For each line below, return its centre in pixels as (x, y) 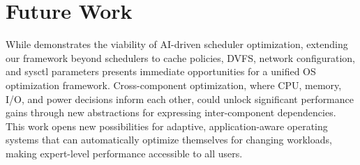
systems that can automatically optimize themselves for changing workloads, (169, 140)
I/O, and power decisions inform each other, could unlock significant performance (180, 99)
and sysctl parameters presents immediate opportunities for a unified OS (161, 71)
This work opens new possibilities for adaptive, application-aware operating (167, 126)
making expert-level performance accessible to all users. (124, 153)
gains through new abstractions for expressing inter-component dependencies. (171, 112)
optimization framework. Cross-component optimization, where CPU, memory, (174, 85)
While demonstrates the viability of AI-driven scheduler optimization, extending (177, 44)
